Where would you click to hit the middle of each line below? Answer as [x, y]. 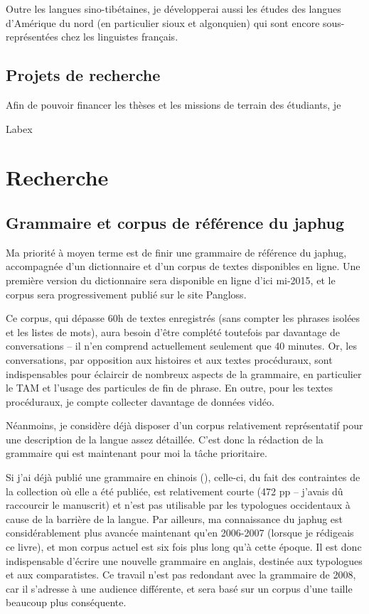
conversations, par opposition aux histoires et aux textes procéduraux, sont [169, 359]
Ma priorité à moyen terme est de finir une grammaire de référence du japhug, [176, 252]
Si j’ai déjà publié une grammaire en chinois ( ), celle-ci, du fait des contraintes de [183, 477]
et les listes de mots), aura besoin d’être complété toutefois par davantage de [173, 332]
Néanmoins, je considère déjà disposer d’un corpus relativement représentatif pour [184, 425]
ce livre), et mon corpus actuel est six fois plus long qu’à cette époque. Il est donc [184, 547]
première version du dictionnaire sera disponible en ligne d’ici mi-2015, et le [171, 280]
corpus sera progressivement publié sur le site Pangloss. [126, 294]
